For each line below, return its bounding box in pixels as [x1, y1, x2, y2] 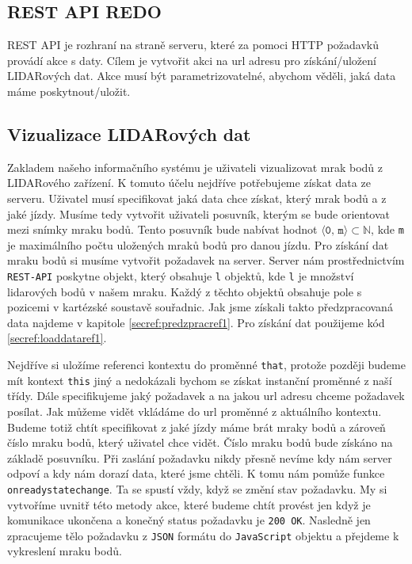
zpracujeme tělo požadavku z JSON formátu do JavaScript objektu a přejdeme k [7, 527, 399, 543]
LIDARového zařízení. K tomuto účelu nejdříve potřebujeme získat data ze [7, 174, 371, 191]
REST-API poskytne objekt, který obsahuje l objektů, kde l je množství [7, 268, 354, 284]
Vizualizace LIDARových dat [7, 121, 251, 146]
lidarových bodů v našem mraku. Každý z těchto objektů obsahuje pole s [7, 283, 362, 299]
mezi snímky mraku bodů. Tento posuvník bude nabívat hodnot [7, 221, 318, 238]
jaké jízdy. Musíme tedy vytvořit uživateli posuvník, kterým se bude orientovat [7, 205, 390, 222]
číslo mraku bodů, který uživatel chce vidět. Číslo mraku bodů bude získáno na [7, 434, 393, 451]
